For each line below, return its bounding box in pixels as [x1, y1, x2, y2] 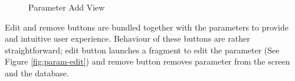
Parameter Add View [28, 1, 105, 13]
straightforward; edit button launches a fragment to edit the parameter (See [5, 43, 280, 56]
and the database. [5, 66, 69, 79]
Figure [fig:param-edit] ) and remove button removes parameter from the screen [5, 55, 290, 67]
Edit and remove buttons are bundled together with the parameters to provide [5, 21, 289, 33]
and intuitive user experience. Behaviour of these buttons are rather [5, 32, 250, 45]
